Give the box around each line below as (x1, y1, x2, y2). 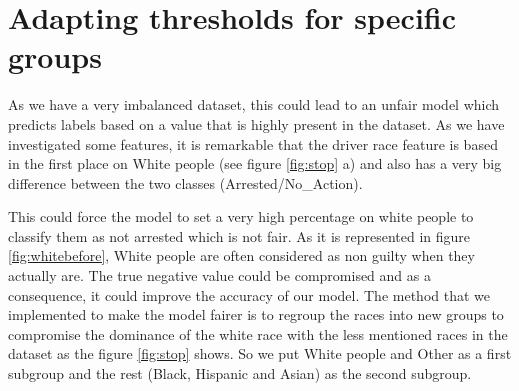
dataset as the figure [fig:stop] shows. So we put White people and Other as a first (8, 343, 512, 364)
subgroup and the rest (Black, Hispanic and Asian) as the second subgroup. (8, 363, 472, 384)
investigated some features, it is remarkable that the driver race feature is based (8, 133, 498, 154)
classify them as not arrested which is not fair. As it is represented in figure (8, 225, 471, 246)
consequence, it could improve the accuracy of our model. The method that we (8, 284, 490, 305)
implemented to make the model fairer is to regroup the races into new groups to (8, 304, 504, 325)
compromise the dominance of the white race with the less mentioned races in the (8, 323, 508, 344)
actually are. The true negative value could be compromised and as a (8, 265, 431, 286)
